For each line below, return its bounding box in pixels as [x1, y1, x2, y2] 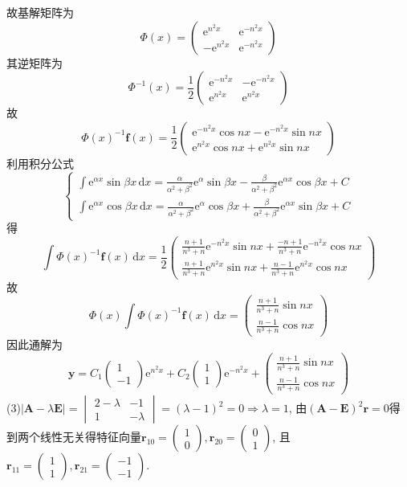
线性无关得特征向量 [39, 428, 141, 445]
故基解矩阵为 [6, 4, 74, 20]
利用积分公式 [6, 154, 74, 171]
